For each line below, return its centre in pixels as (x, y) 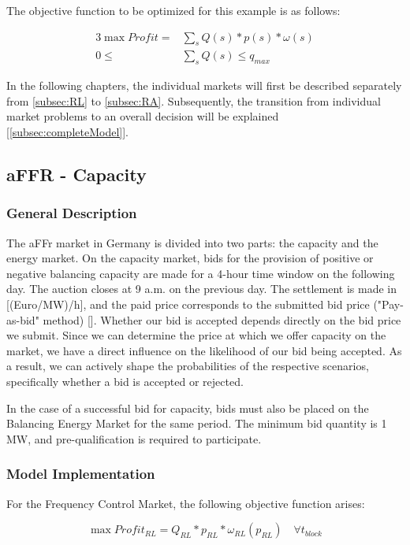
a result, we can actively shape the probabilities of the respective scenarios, (188, 366)
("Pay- (388, 304)
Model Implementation (81, 474)
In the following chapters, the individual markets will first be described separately (204, 85)
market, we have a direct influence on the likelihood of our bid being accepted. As (204, 350)
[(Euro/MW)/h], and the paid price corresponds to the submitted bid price (188, 304)
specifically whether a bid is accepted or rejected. (125, 381)
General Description (72, 213)
